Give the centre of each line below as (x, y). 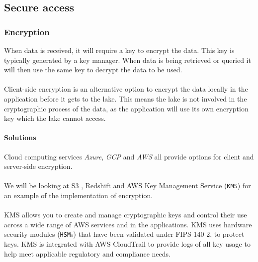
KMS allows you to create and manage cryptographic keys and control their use (126, 215)
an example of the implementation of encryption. (79, 195)
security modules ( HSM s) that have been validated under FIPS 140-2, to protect (124, 234)
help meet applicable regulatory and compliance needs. (87, 253)
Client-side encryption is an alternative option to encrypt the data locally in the (126, 89)
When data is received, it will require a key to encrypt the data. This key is (119, 50)
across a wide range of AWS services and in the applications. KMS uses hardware (128, 224)
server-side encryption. (38, 166)
